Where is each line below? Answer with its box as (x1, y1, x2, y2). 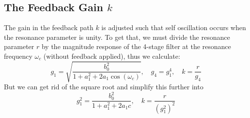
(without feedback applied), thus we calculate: (43, 51, 180, 61)
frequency (4, 51, 32, 61)
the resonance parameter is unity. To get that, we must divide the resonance (4, 32, 230, 42)
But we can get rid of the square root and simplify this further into (4, 82, 203, 92)
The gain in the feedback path (4, 22, 94, 33)
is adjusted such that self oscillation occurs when (101, 22, 246, 33)
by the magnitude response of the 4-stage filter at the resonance (41, 41, 231, 51)
